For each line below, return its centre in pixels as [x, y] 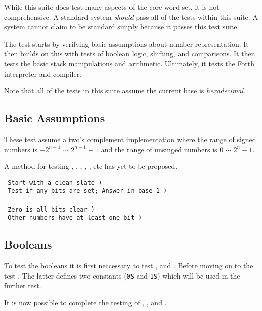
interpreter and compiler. [43, 73]
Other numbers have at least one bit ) [75, 218]
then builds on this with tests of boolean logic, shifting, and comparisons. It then [130, 54]
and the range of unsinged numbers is [159, 149]
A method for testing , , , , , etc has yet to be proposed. [91, 166]
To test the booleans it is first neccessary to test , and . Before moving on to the [129, 266]
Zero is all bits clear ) [51, 209]
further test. [23, 285]
